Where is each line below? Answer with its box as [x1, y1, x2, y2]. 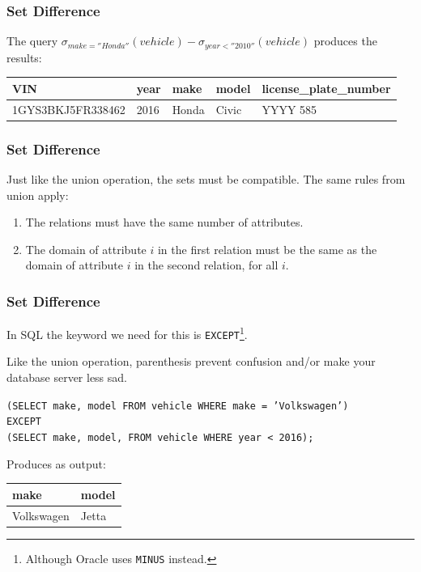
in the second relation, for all [134, 256, 279, 273]
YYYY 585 [262, 100, 317, 117]
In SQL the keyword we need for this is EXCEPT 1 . [6, 324, 248, 342]
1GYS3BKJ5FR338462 [12, 100, 125, 117]
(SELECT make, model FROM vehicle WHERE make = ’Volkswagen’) [6, 400, 349, 412]
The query [6, 32, 58, 49]
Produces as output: [6, 455, 106, 472]
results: [6, 49, 42, 66]
